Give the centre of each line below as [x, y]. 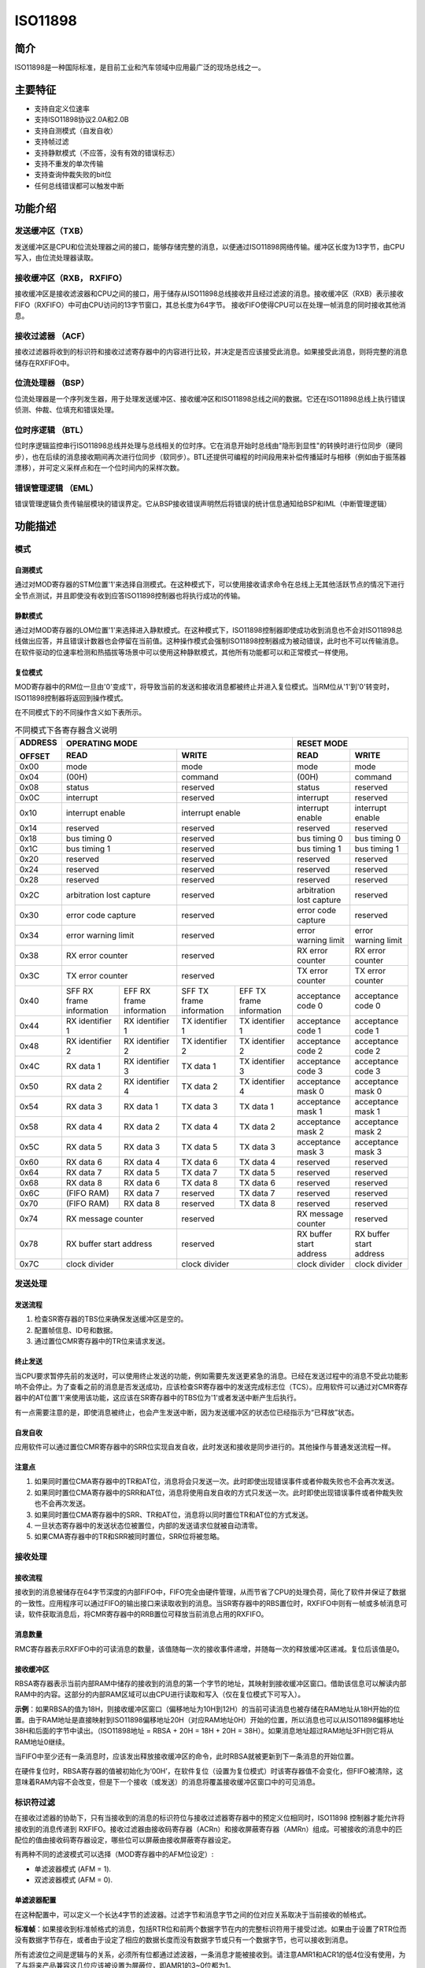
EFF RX [137, 990]
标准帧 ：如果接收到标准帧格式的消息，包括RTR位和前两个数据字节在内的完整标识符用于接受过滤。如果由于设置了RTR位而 [211, 1929]
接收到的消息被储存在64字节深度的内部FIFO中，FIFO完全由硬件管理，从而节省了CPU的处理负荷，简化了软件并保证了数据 [211, 1592]
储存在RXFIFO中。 [44, 363]
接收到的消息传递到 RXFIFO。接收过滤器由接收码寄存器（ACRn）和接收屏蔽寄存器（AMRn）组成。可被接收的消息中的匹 [209, 1829]
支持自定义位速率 [62, 108]
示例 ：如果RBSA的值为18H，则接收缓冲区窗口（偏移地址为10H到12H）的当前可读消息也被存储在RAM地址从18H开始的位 [207, 1709]
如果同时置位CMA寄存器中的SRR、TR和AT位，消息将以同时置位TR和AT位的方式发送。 [173, 1515]
